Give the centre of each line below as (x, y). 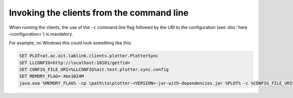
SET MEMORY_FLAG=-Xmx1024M (52, 76)
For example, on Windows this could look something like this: (70, 43)
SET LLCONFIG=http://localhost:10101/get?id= (75, 63)
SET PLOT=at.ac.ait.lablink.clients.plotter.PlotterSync (89, 56)
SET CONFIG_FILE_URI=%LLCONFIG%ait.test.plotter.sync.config (94, 70)
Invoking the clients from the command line (99, 13)
